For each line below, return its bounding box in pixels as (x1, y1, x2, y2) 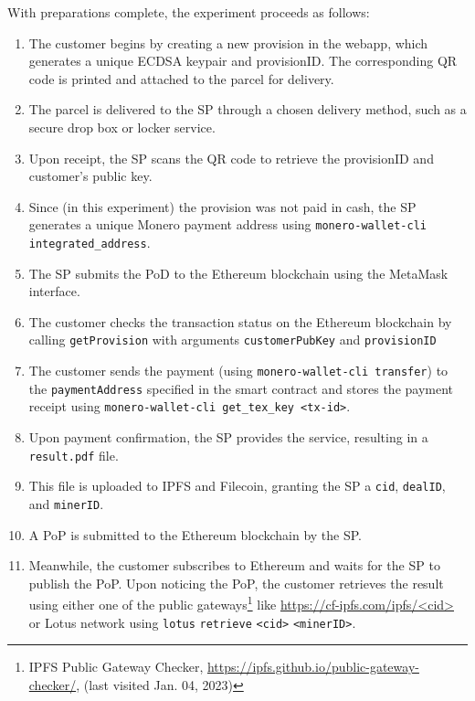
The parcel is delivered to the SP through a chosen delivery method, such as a (28, 100, 467, 119)
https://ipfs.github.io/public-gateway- (206, 657, 419, 676)
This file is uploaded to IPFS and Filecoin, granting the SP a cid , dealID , (28, 476, 446, 495)
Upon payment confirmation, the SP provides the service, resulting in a (28, 428, 428, 447)
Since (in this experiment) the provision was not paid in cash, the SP (28, 196, 417, 216)
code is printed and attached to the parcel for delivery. (28, 69, 334, 88)
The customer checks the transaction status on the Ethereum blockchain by (28, 312, 452, 331)
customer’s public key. (28, 166, 153, 186)
